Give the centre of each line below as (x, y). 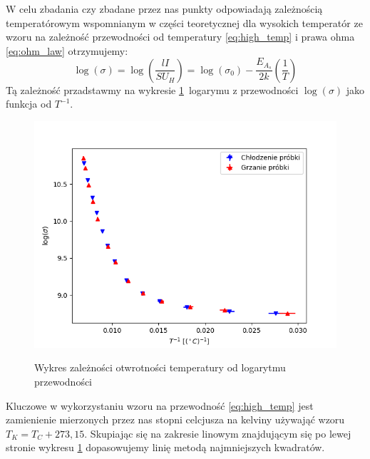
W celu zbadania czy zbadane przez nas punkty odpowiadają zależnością (164, 9)
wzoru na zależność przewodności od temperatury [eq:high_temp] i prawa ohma (180, 37)
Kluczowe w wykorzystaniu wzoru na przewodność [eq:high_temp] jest (160, 405)
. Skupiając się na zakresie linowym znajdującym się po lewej (218, 433)
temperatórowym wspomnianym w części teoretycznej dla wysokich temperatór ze (184, 22)
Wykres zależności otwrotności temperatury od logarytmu (160, 367)
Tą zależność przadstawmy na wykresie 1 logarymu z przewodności (152, 89)
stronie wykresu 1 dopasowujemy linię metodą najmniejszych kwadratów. (165, 447)
